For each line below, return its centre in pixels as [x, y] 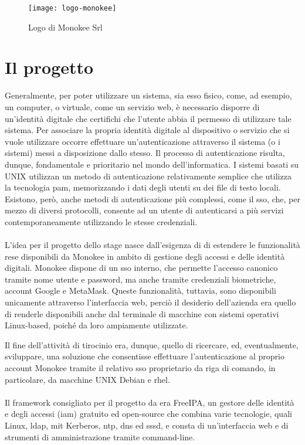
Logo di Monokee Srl [65, 27]
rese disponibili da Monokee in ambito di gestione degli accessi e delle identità [145, 256]
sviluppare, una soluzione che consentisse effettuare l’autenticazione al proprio [145, 356]
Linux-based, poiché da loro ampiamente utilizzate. [96, 325]
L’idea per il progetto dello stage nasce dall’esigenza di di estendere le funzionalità [152, 245]
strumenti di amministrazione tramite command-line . [100, 436]
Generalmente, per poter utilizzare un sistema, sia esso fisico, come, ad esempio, [148, 95]
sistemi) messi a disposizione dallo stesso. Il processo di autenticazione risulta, [145, 153]
